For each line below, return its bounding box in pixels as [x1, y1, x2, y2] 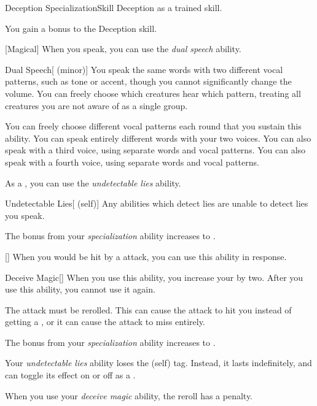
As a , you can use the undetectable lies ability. [5, 176, 181, 189]
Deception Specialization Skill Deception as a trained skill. [5, 1, 222, 13]
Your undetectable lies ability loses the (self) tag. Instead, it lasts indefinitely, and [5, 356, 312, 369]
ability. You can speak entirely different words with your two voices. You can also [5, 131, 311, 144]
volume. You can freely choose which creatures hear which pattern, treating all [5, 86, 301, 99]
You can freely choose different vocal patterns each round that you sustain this [5, 120, 302, 132]
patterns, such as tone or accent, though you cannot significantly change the [5, 75, 292, 88]
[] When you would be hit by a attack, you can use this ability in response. [5, 250, 287, 262]
